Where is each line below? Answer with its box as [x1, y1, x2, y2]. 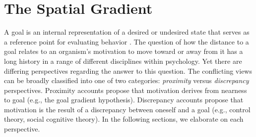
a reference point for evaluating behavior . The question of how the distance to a [4, 36, 249, 46]
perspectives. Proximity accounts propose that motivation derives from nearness [4, 85, 247, 95]
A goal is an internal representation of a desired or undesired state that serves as [4, 27, 250, 37]
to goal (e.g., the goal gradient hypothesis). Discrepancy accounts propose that [4, 94, 244, 105]
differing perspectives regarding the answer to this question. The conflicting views [4, 65, 252, 76]
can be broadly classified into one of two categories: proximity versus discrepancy [4, 75, 249, 86]
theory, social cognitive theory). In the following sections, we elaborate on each [4, 114, 244, 124]
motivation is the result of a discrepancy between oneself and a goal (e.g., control [4, 104, 251, 114]
